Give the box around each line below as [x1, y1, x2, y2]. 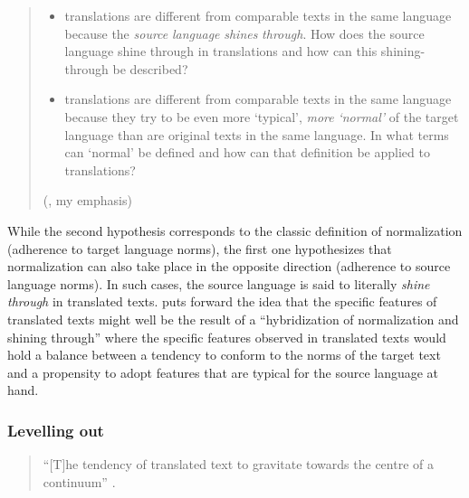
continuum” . [43, 472, 116, 491]
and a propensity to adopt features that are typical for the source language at [7, 362, 439, 381]
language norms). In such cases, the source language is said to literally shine [7, 274, 430, 293]
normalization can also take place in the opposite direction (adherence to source [7, 257, 451, 276]
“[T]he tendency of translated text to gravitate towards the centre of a [43, 455, 434, 474]
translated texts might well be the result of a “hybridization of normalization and [7, 309, 459, 328]
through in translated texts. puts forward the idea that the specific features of [7, 292, 437, 311]
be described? [112, 59, 188, 78]
